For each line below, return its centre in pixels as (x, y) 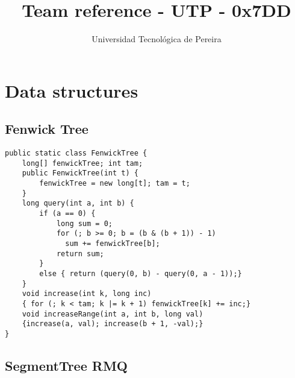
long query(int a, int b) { (78, 203)
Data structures (72, 90)
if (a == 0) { (67, 214)
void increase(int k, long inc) (87, 294)
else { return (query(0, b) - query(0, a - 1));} (141, 273)
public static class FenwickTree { (76, 153)
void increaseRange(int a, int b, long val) (113, 314)
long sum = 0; (84, 223)
